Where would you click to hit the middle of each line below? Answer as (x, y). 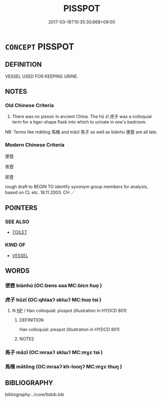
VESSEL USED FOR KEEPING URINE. (42, 76)
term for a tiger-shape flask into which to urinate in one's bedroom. (79, 122)
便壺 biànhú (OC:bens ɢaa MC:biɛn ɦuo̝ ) (54, 286)
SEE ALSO (17, 222)
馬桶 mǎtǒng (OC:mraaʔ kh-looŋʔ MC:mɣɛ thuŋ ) (64, 367)
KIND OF (15, 245)
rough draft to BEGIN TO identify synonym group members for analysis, (77, 186)
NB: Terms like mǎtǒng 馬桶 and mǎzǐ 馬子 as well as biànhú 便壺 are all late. (81, 132)
